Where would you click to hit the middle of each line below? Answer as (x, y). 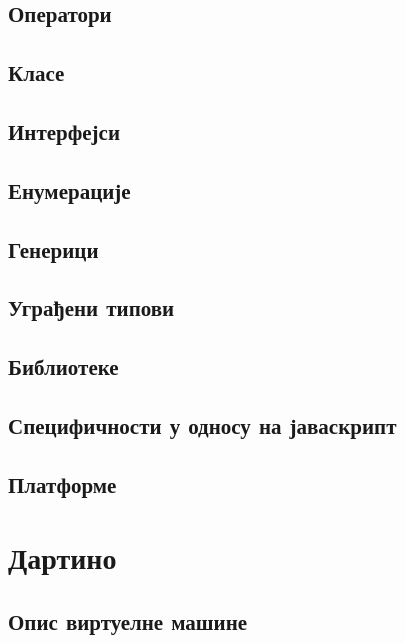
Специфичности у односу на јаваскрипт (202, 424)
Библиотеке (63, 366)
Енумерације (69, 189)
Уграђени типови (91, 307)
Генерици (53, 248)
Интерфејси (64, 130)
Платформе (62, 483)
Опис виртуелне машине (128, 620)
